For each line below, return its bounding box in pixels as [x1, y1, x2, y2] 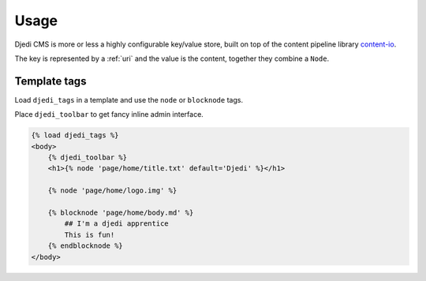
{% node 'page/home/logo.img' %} [47, 186, 177, 195]
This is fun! [64, 230, 115, 239]
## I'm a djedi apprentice [64, 219, 169, 228]
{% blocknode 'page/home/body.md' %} [47, 208, 194, 217]
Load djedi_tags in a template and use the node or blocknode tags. [14, 95, 244, 104]
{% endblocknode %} [47, 242, 124, 250]
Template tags [14, 74, 87, 88]
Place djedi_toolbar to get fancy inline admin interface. [14, 110, 204, 119]
